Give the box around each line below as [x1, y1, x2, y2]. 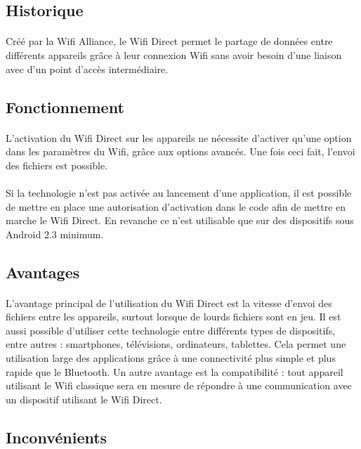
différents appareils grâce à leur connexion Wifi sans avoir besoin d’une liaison [6, 47, 342, 62]
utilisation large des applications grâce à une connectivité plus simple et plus [6, 351, 336, 365]
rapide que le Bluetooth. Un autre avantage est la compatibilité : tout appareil [6, 364, 343, 379]
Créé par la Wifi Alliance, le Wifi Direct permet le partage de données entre [6, 34, 333, 48]
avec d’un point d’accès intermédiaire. [6, 61, 169, 76]
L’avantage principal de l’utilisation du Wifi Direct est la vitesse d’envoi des [6, 295, 332, 310]
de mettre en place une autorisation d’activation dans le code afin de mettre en [6, 199, 346, 214]
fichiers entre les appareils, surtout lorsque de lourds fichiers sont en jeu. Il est [6, 309, 341, 324]
